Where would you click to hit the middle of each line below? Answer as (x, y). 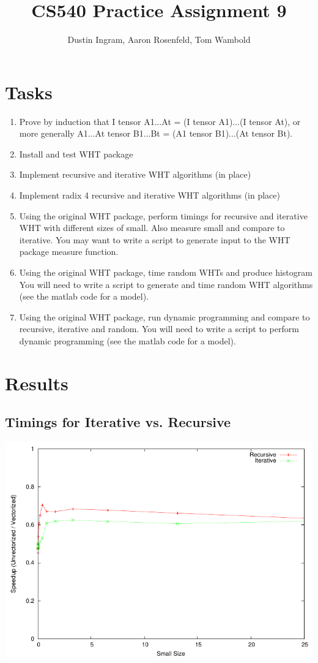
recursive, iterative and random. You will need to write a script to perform (159, 329)
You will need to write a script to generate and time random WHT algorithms (166, 284)
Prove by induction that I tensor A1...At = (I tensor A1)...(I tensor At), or (160, 121)
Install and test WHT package (76, 153)
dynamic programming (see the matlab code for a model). (128, 340)
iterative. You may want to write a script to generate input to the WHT (155, 239)
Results (37, 383)
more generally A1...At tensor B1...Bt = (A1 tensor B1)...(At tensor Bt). (156, 133)
